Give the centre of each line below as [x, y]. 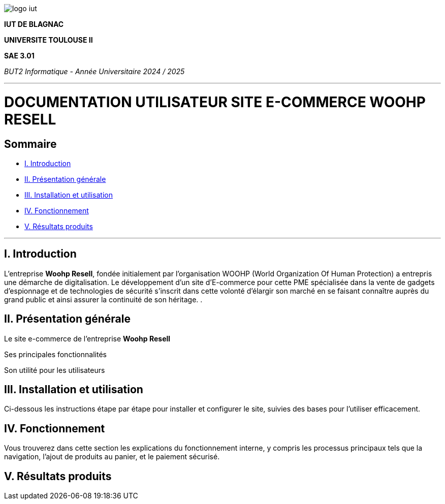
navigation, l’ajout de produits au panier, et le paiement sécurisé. [112, 457]
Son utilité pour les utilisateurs [55, 370]
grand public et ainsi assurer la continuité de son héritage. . [103, 299]
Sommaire [30, 144]
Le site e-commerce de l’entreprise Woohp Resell [87, 338]
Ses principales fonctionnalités [55, 354]
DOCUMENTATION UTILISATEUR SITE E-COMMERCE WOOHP [215, 102]
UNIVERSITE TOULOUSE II [49, 40]
